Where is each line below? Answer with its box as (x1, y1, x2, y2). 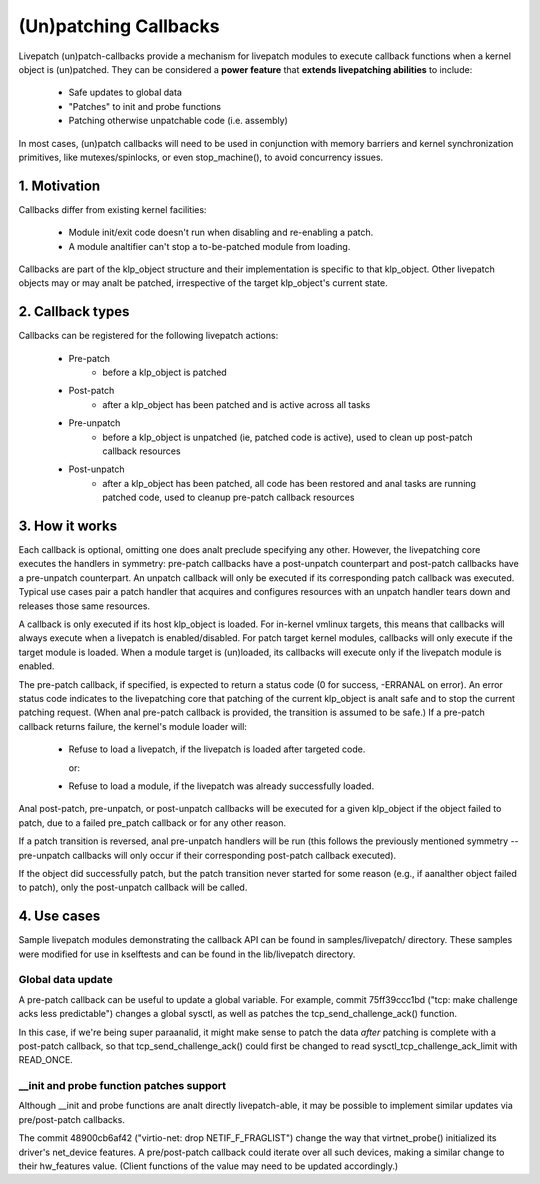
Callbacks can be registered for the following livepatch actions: (18, 330, 279, 342)
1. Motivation (18, 177, 101, 194)
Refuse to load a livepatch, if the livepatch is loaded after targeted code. (68, 743, 366, 755)
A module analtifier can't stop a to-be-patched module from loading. (68, 240, 351, 252)
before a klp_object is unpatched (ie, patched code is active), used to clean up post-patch (102, 431, 474, 443)
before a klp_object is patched (102, 366, 227, 379)
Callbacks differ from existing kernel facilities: (18, 203, 207, 215)
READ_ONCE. (18, 1054, 74, 1066)
